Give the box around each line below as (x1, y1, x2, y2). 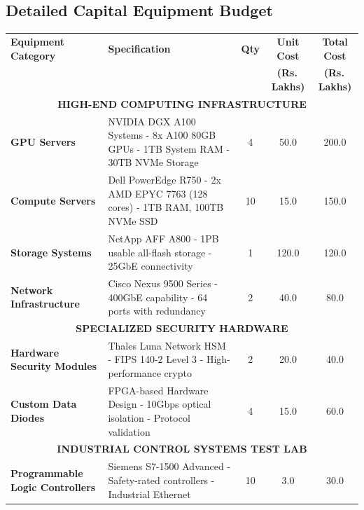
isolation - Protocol (108, 411, 190, 425)
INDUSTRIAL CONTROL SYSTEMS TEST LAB (57, 441, 307, 456)
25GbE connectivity (108, 259, 193, 273)
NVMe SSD (108, 214, 158, 228)
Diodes (10, 411, 44, 425)
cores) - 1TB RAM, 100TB (108, 200, 224, 214)
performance (108, 366, 161, 380)
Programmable (10, 466, 83, 481)
